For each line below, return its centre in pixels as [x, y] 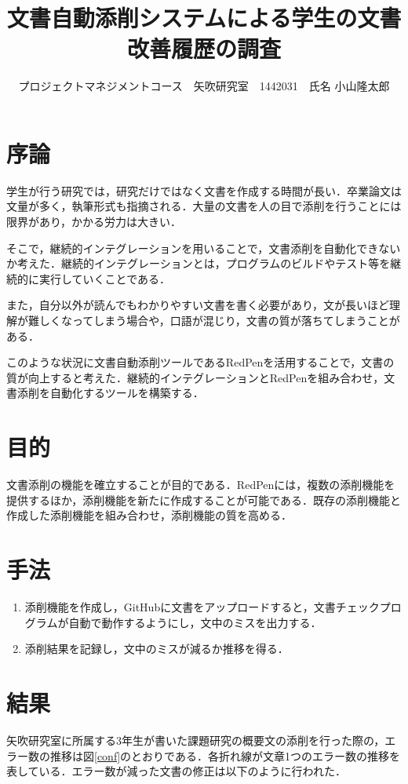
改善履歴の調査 [204, 48]
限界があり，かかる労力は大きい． [94, 222]
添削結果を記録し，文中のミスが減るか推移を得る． [157, 649]
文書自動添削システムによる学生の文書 [204, 18]
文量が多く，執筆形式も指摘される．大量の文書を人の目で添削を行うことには [204, 206]
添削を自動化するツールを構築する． [110, 393]
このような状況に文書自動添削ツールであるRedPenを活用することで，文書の [200, 362]
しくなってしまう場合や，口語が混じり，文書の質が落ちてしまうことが [219, 320]
